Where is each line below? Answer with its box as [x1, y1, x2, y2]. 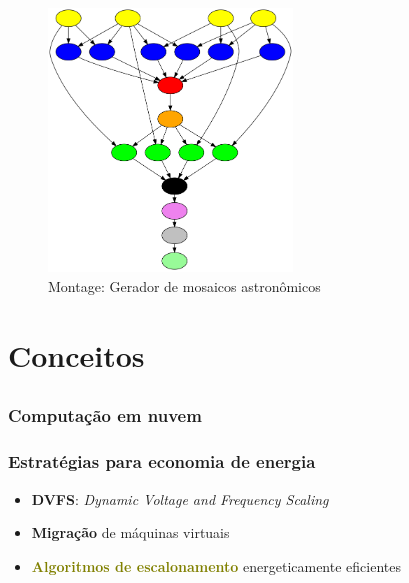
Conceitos [8, 334, 145, 375]
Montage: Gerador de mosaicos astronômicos [48, 276, 321, 297]
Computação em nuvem [8, 403, 202, 428]
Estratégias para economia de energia [8, 449, 316, 474]
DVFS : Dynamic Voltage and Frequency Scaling [31, 488, 329, 509]
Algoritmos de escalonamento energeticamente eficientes [31, 555, 401, 576]
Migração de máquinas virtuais [31, 522, 230, 543]
